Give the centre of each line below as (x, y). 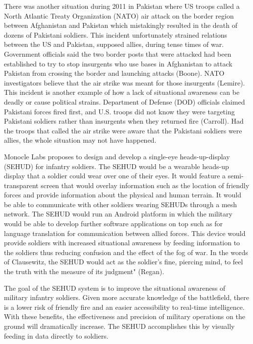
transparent (21, 185)
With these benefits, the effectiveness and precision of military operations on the (125, 316)
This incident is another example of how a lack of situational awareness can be (122, 92)
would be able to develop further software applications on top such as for (113, 224)
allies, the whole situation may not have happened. (80, 140)
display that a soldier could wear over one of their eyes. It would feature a (115, 176)
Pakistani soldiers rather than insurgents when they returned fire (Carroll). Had (124, 121)
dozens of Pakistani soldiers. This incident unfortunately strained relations (115, 34)
